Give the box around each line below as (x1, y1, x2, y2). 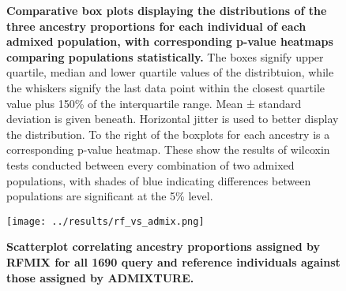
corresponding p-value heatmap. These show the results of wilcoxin (6, 141, 330, 158)
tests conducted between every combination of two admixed (6, 156, 295, 173)
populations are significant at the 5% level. (6, 188, 213, 204)
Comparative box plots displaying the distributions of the (6, 2, 327, 18)
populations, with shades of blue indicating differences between (6, 172, 311, 188)
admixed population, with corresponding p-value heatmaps (6, 33, 333, 50)
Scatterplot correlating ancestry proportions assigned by (6, 238, 321, 255)
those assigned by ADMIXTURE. (6, 269, 194, 285)
